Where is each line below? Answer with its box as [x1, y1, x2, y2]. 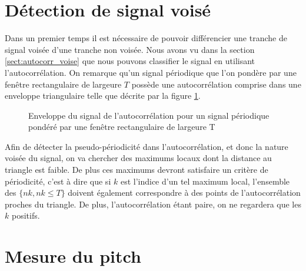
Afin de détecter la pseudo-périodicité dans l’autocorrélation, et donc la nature [5, 140, 288, 152]
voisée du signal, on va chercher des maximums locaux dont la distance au [5, 152, 272, 164]
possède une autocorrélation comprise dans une [131, 78, 301, 90]
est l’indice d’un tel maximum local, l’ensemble [120, 175, 290, 187]
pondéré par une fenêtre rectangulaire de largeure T [28, 121, 215, 133]
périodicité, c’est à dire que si [5, 175, 111, 187]
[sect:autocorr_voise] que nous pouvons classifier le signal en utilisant [5, 55, 255, 67]
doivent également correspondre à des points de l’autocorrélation [68, 186, 301, 199]
